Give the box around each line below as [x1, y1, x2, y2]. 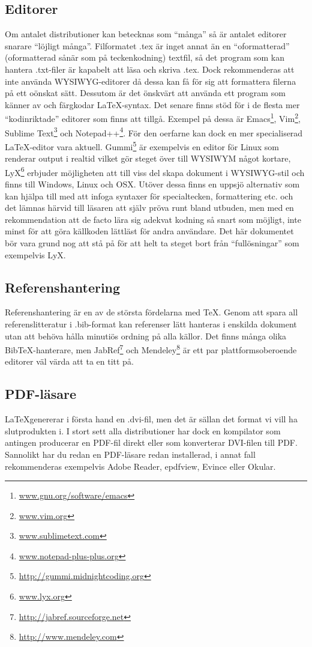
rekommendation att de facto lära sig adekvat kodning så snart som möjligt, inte [5, 213, 301, 225]
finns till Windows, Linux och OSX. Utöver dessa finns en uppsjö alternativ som [5, 177, 300, 190]
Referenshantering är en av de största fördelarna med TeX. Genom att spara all [5, 306, 298, 318]
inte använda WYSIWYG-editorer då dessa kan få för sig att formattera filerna [5, 74, 296, 87]
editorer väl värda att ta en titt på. [5, 355, 134, 368]
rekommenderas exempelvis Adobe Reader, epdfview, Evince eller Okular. [5, 460, 276, 472]
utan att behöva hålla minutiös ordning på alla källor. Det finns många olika [5, 329, 287, 342]
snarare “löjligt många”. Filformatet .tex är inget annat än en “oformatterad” [5, 39, 290, 52]
